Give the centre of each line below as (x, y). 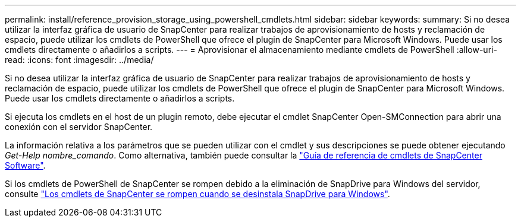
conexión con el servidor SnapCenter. (79, 127)
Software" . (25, 165)
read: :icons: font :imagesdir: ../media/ (79, 60)
